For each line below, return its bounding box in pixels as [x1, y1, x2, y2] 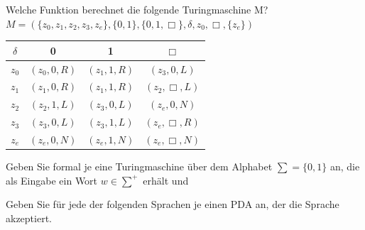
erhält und [143, 172, 189, 187]
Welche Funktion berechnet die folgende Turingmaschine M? [6, 2, 268, 16]
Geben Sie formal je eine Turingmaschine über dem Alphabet [6, 159, 273, 173]
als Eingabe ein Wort [6, 172, 98, 187]
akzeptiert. [6, 210, 52, 225]
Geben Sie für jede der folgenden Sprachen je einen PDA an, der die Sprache [6, 197, 339, 212]
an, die [329, 159, 360, 173]
